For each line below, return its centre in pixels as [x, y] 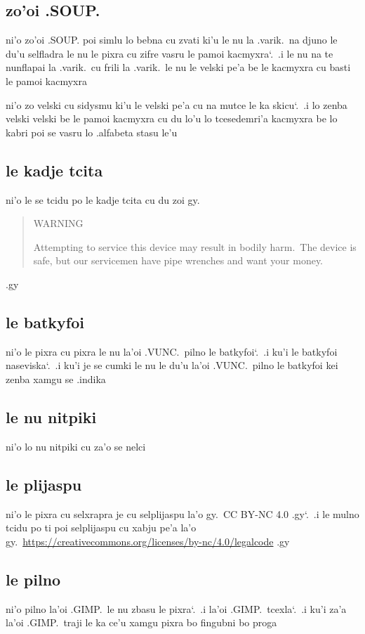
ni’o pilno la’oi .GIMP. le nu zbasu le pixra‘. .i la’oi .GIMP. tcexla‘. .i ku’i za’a [176, 608]
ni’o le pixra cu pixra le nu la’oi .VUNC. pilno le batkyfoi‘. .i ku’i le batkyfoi [172, 351]
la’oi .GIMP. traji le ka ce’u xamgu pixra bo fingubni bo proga [141, 622]
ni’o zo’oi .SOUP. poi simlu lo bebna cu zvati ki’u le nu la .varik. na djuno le [172, 40]
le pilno [33, 579]
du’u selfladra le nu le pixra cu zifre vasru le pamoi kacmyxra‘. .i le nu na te [170, 53]
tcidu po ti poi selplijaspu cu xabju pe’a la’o [101, 528]
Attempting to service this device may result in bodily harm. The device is [195, 246]
